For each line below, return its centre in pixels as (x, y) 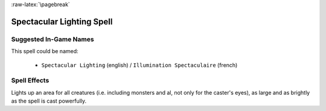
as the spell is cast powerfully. (49, 101)
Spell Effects (30, 80)
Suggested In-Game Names (53, 39)
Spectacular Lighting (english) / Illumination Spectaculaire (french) (139, 65)
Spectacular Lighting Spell (62, 21)
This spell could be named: (45, 51)
